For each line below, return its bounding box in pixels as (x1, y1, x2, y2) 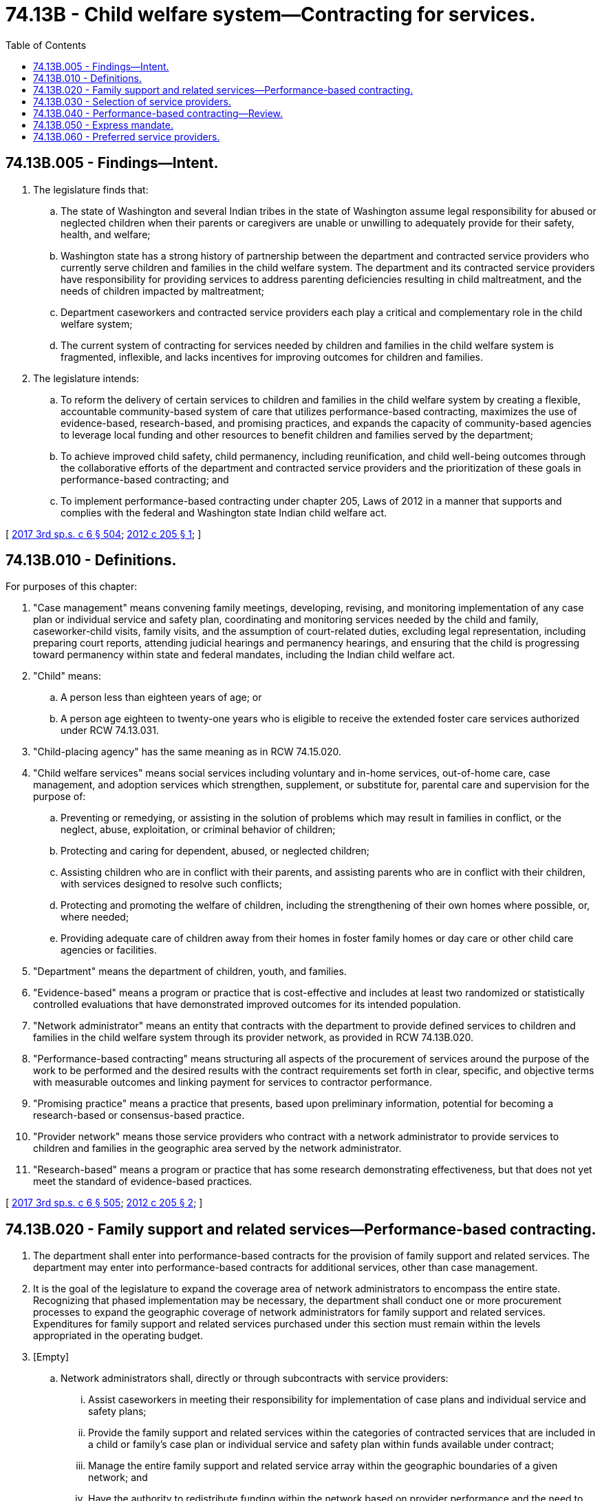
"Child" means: (33, 670, 101, 682)
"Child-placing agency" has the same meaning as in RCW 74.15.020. (33, 746, 342, 758)
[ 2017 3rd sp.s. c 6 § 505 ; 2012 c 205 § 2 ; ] (6, 1197, 203, 1209)
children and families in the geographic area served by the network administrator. (33, 1142, 402, 1155)
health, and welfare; (61, 228, 151, 240)
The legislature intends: (33, 372, 140, 384)
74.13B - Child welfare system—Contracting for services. (6, 3, 536, 26)
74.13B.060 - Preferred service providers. (33, 130, 220, 143)
